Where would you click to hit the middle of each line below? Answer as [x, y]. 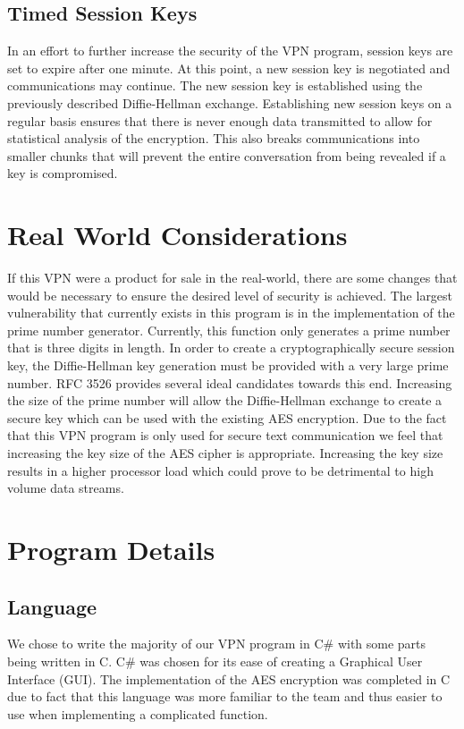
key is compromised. [63, 173]
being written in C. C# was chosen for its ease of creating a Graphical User [215, 661]
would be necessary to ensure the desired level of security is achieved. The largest [230, 295]
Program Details [111, 549]
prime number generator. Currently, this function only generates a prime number [229, 330]
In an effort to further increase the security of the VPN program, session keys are [230, 51]
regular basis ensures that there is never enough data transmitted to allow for [220, 120]
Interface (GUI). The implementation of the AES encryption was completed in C [229, 678]
